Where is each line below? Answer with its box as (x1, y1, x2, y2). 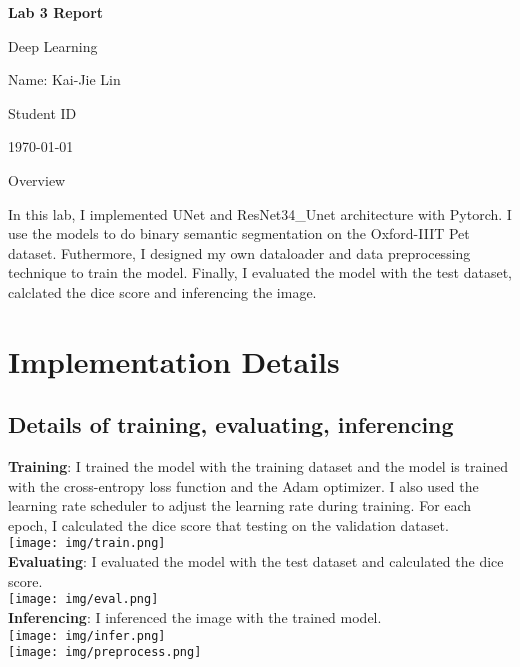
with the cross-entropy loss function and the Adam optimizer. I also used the (8, 475, 479, 496)
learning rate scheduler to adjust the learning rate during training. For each (8, 495, 472, 516)
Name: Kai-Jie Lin (8, 69, 121, 90)
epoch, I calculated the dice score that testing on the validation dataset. (8, 514, 449, 535)
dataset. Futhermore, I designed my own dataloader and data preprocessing (8, 242, 471, 263)
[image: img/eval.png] (8, 592, 159, 607)
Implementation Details (8, 340, 340, 381)
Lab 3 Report (8, 2, 104, 22)
